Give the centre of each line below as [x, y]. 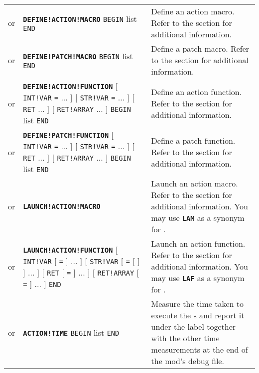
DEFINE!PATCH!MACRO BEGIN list [78, 56]
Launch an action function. [198, 243]
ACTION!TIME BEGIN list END [71, 332]
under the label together [194, 326]
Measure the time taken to [197, 304]
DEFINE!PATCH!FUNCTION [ [68, 135]
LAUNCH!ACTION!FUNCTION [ [70, 249]
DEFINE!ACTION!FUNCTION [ [70, 86]
